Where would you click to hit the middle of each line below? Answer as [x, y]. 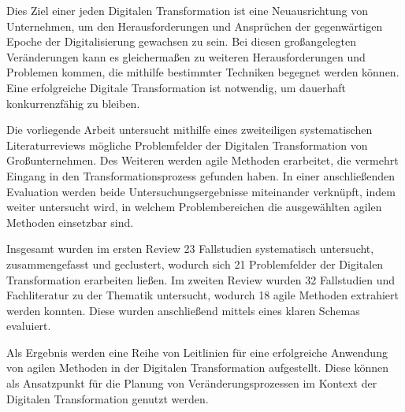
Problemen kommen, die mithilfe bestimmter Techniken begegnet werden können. [203, 72]
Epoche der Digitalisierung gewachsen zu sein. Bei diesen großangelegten [181, 41]
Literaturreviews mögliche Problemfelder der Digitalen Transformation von [187, 145]
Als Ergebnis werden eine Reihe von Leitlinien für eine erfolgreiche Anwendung [197, 352]
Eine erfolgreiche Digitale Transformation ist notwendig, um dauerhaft [176, 87]
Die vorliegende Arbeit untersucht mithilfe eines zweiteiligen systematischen [189, 130]
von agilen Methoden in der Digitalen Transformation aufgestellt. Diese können [197, 367]
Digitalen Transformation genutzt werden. [108, 398]
